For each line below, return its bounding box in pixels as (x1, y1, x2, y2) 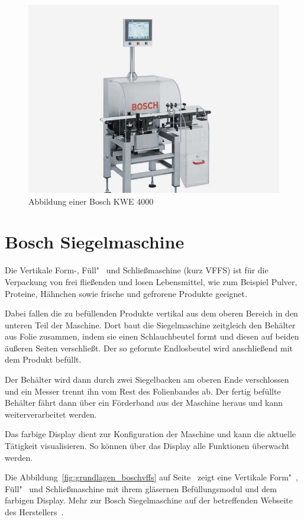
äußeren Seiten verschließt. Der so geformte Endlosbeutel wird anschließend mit (5, 341, 293, 354)
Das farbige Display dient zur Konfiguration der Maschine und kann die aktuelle (5, 428, 296, 440)
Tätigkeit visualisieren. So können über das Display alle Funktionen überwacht (5, 440, 290, 452)
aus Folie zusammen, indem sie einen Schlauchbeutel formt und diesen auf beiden (5, 330, 299, 343)
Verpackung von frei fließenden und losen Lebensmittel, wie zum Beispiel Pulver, (5, 275, 297, 288)
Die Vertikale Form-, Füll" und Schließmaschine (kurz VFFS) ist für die (5, 264, 269, 276)
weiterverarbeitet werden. (5, 408, 97, 420)
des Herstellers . (5, 506, 64, 518)
